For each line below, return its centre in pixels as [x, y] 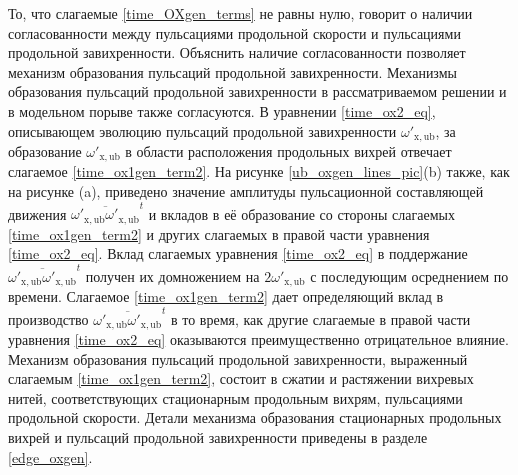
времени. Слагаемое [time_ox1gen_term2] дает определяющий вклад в [226, 296]
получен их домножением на [172, 275]
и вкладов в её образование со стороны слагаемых [301, 213]
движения [37, 213]
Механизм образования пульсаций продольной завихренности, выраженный [238, 358]
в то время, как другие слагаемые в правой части [320, 318]
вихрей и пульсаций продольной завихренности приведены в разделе [218, 436]
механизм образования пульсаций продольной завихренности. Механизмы [232, 71]
